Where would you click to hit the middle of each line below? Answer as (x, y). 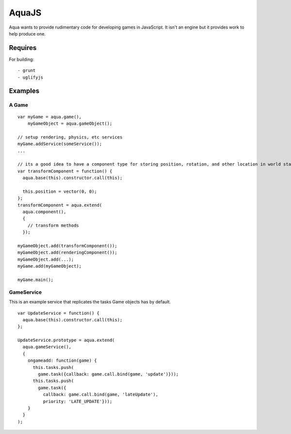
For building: (21, 59)
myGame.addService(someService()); (60, 144)
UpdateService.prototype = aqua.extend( (66, 340)
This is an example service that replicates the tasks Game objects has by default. (90, 302)
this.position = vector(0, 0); (60, 191)
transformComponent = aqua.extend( (60, 205)
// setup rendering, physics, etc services (70, 137)
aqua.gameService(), (47, 347)
